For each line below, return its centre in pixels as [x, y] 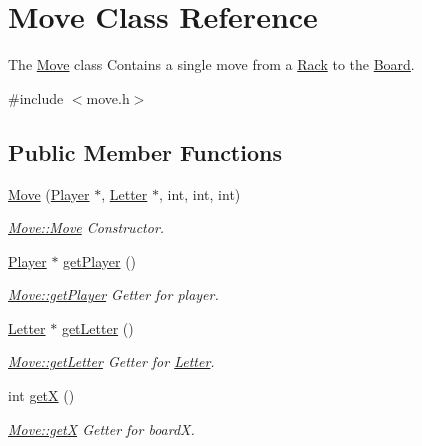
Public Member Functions [145, 151]
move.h [108, 97]
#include [36, 97]
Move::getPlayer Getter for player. [113, 294]
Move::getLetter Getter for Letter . [111, 361]
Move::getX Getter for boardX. [101, 428]
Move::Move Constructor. [86, 227]
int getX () [41, 395]
